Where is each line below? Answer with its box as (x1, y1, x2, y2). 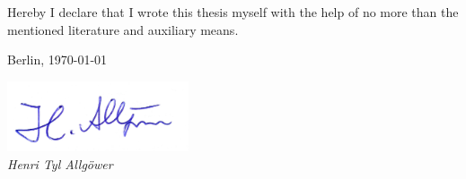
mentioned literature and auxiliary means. (7, 20, 239, 38)
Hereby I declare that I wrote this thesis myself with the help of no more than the (7, 3, 459, 21)
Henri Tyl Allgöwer (7, 154, 113, 173)
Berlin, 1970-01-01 (7, 50, 108, 69)
